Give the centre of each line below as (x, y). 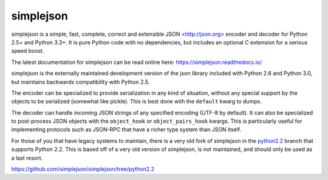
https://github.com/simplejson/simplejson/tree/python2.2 (83, 169)
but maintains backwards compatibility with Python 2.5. (80, 81)
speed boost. (28, 51)
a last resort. (27, 157)
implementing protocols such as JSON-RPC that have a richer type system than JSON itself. (126, 130)
